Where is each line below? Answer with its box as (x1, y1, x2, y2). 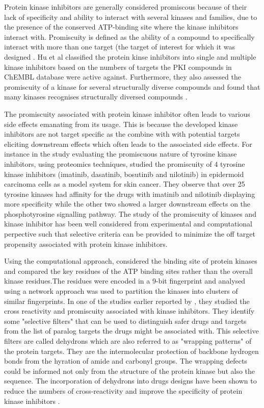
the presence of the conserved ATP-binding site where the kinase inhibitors (4, 21, 239, 32)
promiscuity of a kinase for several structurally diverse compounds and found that (4, 81, 260, 92)
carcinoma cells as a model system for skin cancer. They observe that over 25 (4, 178, 245, 189)
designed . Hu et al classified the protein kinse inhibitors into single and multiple (4, 51, 256, 62)
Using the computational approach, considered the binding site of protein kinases (4, 256, 257, 266)
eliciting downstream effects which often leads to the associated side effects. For (4, 138, 252, 149)
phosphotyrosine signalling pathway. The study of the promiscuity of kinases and (4, 208, 256, 219)
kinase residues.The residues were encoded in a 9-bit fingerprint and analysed (4, 275, 246, 286)
